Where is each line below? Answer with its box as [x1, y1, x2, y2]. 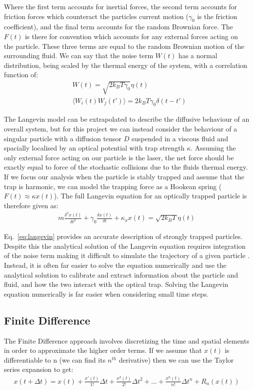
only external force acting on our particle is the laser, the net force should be [4, 152, 234, 162]
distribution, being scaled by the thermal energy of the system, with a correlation [4, 60, 248, 70]
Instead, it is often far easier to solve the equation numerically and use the [4, 260, 227, 270]
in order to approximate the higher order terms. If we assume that [4, 345, 202, 355]
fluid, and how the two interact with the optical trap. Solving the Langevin [4, 279, 228, 289]
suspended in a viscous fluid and [132, 133, 228, 143]
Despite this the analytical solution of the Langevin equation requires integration [4, 240, 246, 251]
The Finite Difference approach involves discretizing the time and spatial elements [4, 335, 250, 346]
